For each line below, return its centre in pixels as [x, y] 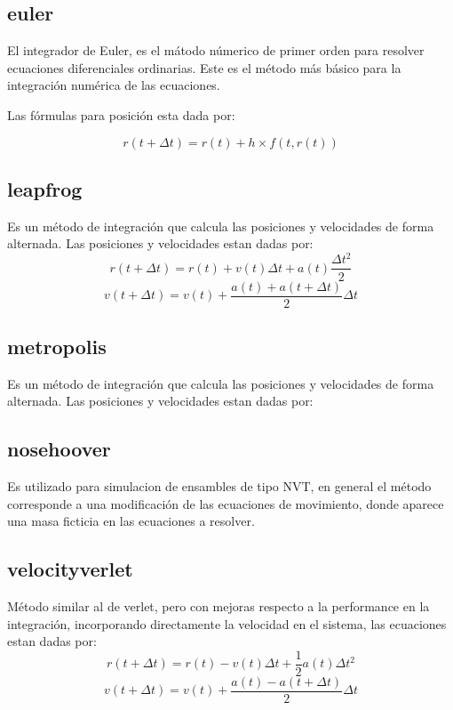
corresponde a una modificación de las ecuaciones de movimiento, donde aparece [226, 503]
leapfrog [45, 188]
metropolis [57, 346]
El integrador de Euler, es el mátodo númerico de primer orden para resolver [216, 50]
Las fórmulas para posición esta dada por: [121, 114]
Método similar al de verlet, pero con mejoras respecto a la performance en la [219, 606]
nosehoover [59, 449]
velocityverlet [70, 569]
